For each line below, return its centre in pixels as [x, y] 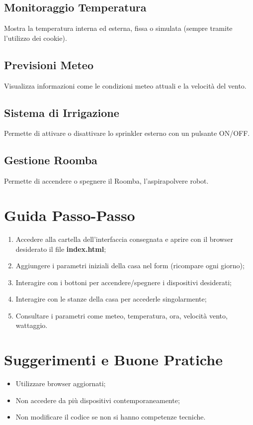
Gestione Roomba [51, 160]
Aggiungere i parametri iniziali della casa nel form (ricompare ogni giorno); [130, 266]
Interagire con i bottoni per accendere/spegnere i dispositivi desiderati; [124, 282]
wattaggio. [32, 325]
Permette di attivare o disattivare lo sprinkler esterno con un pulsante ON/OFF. [127, 133]
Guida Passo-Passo [70, 215]
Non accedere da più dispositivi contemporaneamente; [98, 400]
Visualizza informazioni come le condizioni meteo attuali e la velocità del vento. [125, 85]
